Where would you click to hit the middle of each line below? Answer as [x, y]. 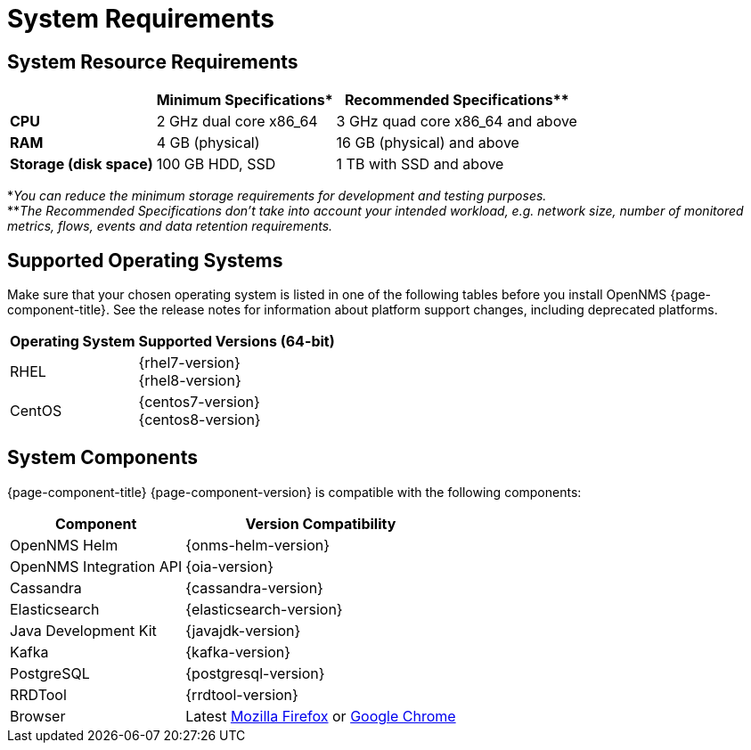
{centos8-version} [200, 420]
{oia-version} [229, 566]
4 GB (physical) [208, 143]
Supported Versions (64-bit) [237, 342]
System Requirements [141, 19]
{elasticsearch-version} [264, 609]
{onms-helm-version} [258, 545]
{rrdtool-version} [242, 694]
